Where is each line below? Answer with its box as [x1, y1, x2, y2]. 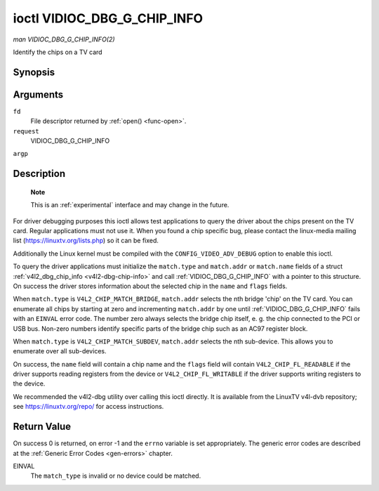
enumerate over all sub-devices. [13, 347, 107, 355]
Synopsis [13, 66, 55, 78]
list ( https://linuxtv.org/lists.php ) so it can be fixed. [13, 236, 159, 245]
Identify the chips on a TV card [13, 48, 102, 56]
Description [13, 168, 66, 180]
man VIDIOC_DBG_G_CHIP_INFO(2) [13, 35, 115, 44]
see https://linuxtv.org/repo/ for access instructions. [13, 402, 164, 411]
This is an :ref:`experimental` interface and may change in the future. [30, 201, 230, 209]
